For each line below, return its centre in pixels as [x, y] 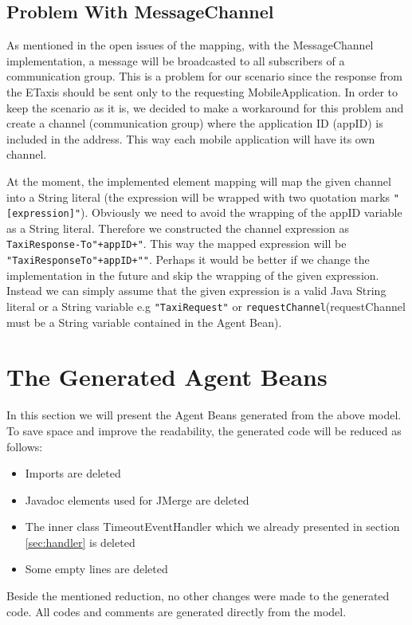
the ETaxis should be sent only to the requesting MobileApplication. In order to [202, 91]
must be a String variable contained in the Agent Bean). [144, 322]
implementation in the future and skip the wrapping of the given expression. [193, 275]
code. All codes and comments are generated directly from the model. [177, 611]
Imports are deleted [73, 473]
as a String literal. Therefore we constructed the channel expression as [178, 228]
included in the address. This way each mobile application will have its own [191, 138]
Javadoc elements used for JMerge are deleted [137, 499]
